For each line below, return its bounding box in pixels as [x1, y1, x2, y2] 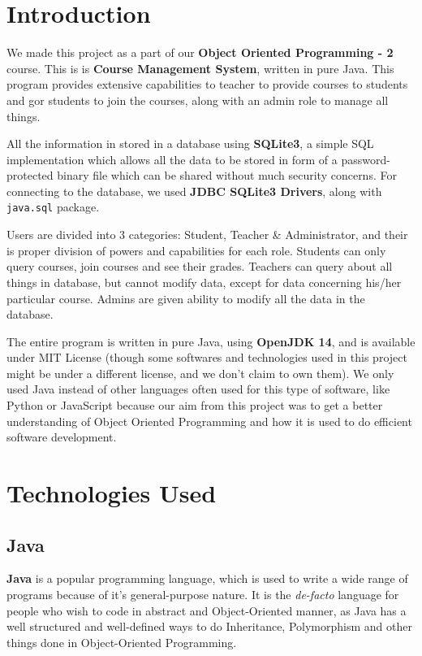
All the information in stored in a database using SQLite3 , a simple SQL [6, 135, 374, 152]
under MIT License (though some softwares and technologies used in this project [6, 349, 407, 366]
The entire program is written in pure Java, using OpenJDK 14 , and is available [6, 332, 416, 350]
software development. [6, 428, 117, 445]
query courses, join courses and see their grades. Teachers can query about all [6, 258, 393, 275]
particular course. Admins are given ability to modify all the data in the [6, 289, 365, 306]
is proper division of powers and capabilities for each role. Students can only [6, 241, 386, 258]
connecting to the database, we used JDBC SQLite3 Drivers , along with [6, 182, 382, 199]
